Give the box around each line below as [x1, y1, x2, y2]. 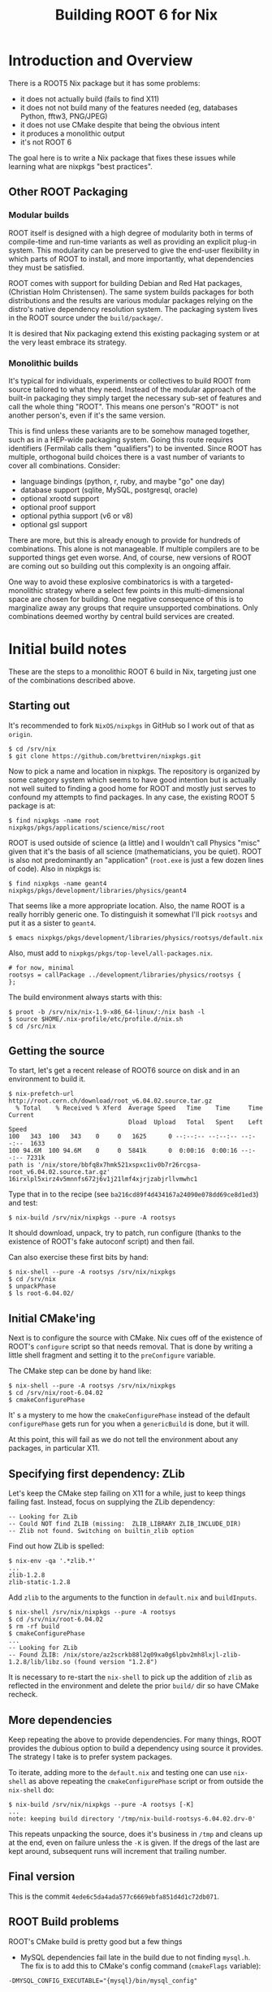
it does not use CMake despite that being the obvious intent [19, 119, 221, 129]
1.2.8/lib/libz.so [8, 1658, 71, 1666]
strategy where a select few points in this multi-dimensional [45, 585, 245, 595]
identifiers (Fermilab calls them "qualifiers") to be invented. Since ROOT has [8, 443, 262, 453]
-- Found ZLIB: [8, 1651, 60, 1659]
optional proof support [19, 502, 96, 512]
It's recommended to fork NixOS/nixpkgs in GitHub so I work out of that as [8, 721, 255, 730]
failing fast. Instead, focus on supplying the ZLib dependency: [8, 1497, 215, 1507]
